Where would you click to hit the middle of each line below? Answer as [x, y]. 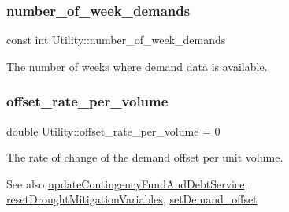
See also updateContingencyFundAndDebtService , [127, 183]
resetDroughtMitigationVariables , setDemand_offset [132, 199]
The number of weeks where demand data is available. [137, 66]
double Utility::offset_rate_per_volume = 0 [113, 130]
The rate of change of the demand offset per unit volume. [145, 157]
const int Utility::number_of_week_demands [116, 40]
